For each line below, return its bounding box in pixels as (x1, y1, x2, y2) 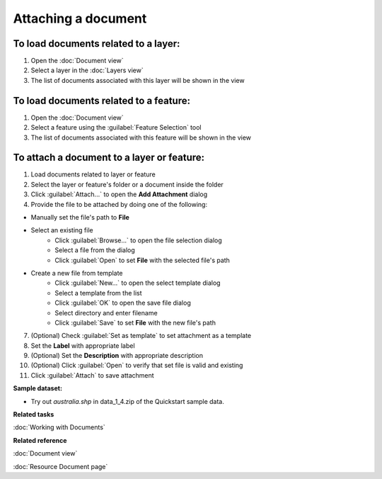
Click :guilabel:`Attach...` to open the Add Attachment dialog (30, 190, 208, 198)
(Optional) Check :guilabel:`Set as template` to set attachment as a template (30, 332, 251, 340)
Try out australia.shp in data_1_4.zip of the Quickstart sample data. (30, 397, 224, 405)
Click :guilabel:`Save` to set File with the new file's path (54, 318, 216, 327)
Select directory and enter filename (54, 308, 158, 317)
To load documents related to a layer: (13, 38, 180, 50)
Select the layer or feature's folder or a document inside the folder (30, 180, 224, 188)
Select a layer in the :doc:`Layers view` (30, 66, 144, 74)
